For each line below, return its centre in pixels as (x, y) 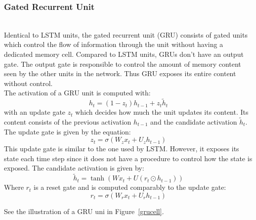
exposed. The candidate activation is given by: (74, 168)
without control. (28, 83)
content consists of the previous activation (68, 122)
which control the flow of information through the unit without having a (114, 44)
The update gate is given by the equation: (67, 131)
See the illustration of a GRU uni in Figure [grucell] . (84, 211)
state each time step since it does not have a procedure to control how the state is (128, 158)
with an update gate (35, 112)
